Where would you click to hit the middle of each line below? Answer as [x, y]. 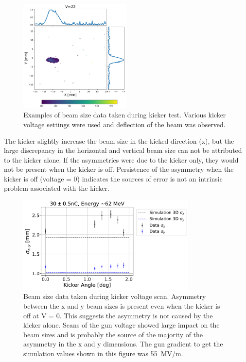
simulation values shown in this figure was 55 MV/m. [103, 354]
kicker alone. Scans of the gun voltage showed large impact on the [122, 325]
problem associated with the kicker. [57, 188]
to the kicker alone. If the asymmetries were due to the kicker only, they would [121, 159]
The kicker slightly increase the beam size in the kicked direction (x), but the [119, 140]
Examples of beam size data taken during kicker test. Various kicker [125, 115]
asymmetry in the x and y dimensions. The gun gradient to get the [123, 344]
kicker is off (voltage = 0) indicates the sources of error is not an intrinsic [113, 178]
